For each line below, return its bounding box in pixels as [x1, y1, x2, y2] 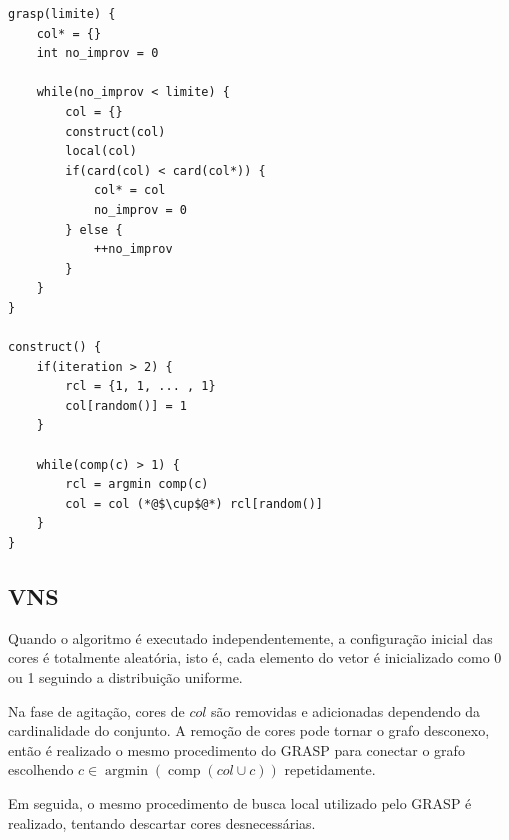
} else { [65, 222, 123, 237]
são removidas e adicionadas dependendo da [211, 700, 481, 721]
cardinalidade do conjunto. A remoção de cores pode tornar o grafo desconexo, [8, 720, 490, 741]
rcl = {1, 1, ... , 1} [65, 379, 216, 394]
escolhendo [8, 759, 74, 780]
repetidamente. [284, 759, 376, 780]
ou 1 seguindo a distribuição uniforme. [8, 667, 243, 688]
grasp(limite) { [8, 7, 116, 21]
